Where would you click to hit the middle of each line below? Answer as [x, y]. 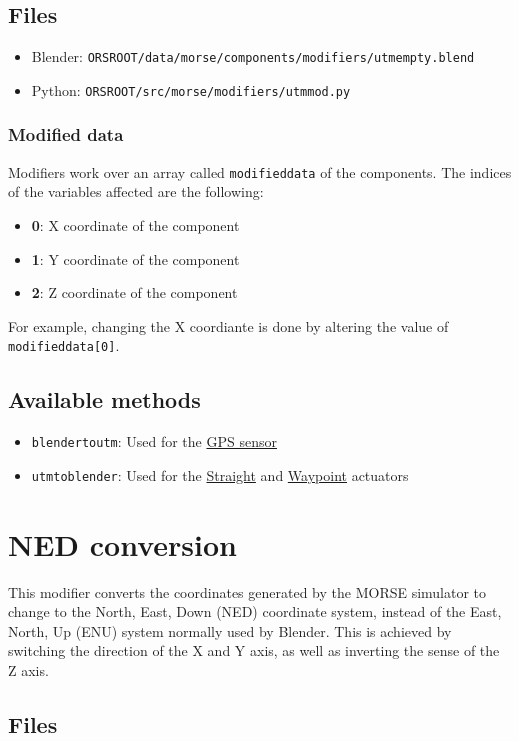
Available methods [104, 399]
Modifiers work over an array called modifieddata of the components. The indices [260, 171]
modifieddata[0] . [64, 345]
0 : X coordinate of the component [135, 224]
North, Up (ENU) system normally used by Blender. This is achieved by [230, 630]
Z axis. [28, 670]
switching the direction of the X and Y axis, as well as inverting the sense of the [254, 650]
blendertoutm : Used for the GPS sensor [154, 441]
